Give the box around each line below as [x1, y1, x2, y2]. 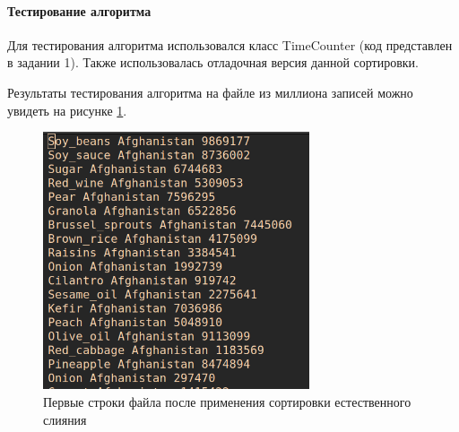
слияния [43, 410, 87, 428]
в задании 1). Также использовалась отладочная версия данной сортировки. [7, 53, 419, 72]
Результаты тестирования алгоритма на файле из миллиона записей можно [7, 82, 413, 101]
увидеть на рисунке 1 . [7, 100, 127, 119]
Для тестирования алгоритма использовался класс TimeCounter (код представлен [7, 35, 453, 54]
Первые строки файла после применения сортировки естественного [43, 392, 411, 410]
